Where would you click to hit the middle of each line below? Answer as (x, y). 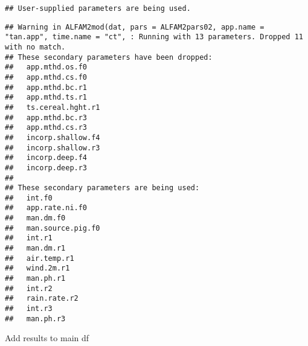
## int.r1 (29, 238)
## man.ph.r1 (35, 279)
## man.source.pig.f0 (53, 228)
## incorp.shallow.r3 (53, 148)
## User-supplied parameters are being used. (98, 8)
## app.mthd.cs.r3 (46, 128)
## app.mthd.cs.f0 (46, 77)
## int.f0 (29, 198)
